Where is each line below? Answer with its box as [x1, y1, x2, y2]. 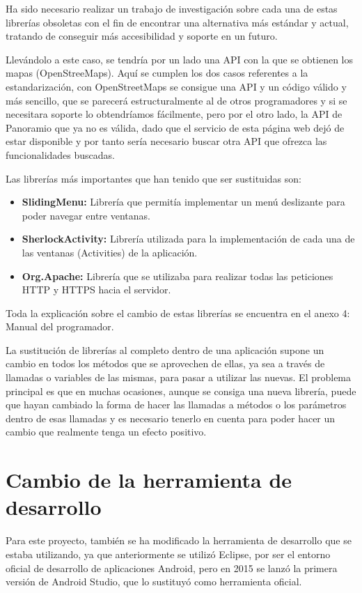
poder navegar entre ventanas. [22, 208, 150, 222]
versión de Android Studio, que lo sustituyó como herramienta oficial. [6, 574, 302, 589]
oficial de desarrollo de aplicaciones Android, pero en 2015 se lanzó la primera [6, 560, 338, 575]
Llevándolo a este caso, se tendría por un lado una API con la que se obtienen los [6, 52, 353, 66]
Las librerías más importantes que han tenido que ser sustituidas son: [6, 171, 301, 185]
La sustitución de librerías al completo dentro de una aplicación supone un [6, 342, 324, 357]
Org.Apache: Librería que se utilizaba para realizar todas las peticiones [22, 268, 333, 283]
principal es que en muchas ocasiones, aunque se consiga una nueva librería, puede [6, 383, 356, 398]
